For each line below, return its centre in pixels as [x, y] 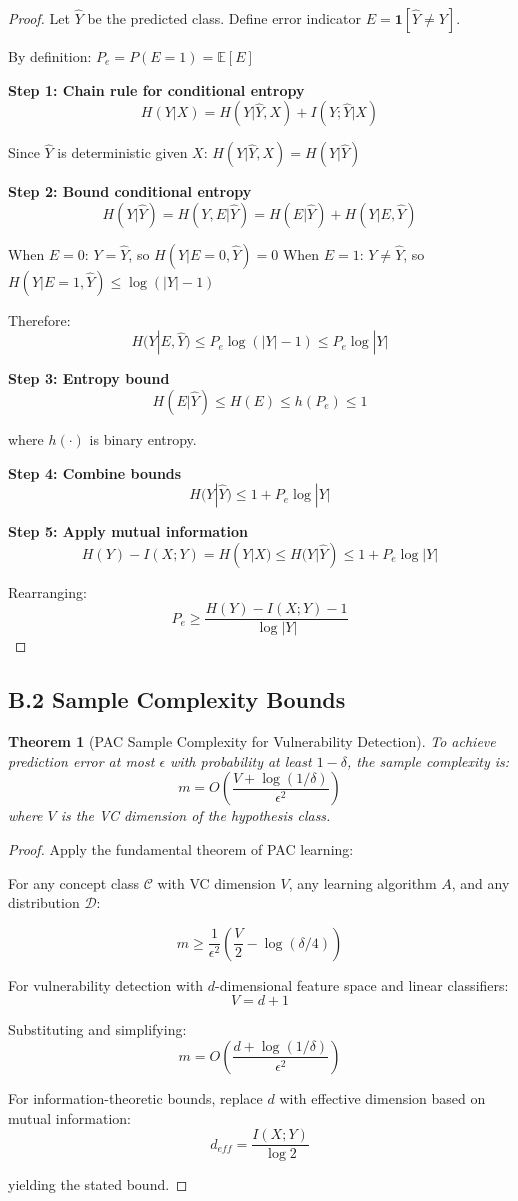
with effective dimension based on [382, 1097]
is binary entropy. [143, 438]
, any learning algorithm [362, 882]
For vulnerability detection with [106, 984]
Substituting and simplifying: [97, 1029]
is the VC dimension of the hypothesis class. [195, 815]
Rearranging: [47, 591]
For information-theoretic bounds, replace [135, 1097]
